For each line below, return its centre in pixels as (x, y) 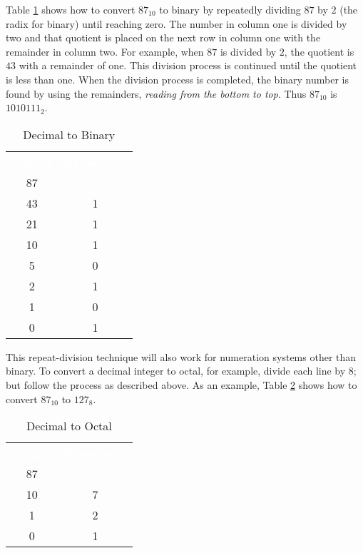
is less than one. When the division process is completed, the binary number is (177, 79)
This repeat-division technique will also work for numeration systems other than (181, 356)
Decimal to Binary (69, 134)
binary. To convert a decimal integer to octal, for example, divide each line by (176, 371)
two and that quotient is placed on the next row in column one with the (163, 37)
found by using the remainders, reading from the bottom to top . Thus (156, 93)
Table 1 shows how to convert (71, 9)
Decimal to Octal (69, 426)
